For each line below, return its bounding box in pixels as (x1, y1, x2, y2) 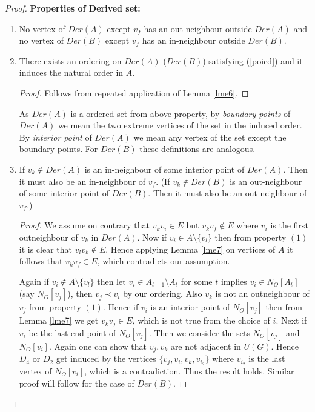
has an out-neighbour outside (144, 22, 252, 35)
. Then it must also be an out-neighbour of (148, 187, 307, 199)
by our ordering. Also (123, 287, 202, 300)
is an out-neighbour (230, 174, 302, 187)
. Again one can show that (48, 339, 147, 352)
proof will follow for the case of (19, 376, 134, 389)
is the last (248, 352, 285, 365)
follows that (19, 254, 63, 267)
